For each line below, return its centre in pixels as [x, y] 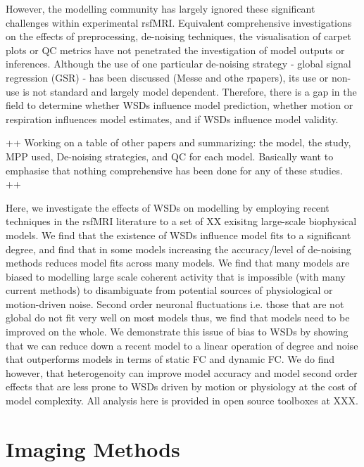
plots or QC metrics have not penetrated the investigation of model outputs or [175, 50]
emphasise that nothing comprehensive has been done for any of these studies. [174, 170]
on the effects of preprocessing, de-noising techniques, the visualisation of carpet [178, 36]
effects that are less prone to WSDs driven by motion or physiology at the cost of [181, 386]
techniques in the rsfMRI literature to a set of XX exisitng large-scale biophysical [181, 221]
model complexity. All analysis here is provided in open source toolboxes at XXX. [182, 401]
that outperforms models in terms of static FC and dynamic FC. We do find [170, 359]
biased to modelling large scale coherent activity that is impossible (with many [176, 276]
